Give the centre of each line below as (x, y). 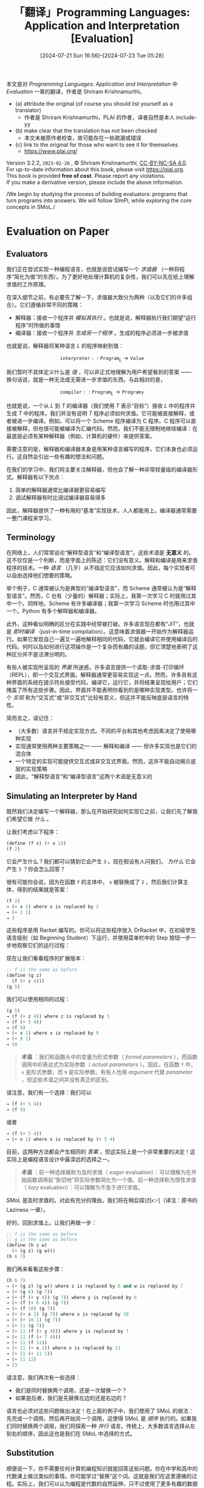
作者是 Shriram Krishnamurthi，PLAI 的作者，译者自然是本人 (99, 117)
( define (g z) (24, 976)
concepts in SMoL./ (31, 206)
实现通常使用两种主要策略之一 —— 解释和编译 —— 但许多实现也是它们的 (106, 746)
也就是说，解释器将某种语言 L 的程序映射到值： (65, 345)
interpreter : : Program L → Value (102, 358)
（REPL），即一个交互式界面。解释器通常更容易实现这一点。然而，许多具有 (99, 675)
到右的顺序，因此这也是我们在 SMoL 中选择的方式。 (71, 1433)
